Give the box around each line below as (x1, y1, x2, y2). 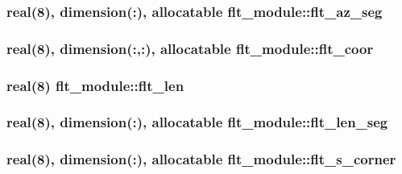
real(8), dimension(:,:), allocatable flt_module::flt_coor (6, 38, 374, 58)
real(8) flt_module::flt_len (6, 75, 184, 95)
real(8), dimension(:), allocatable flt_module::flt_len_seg (6, 112, 388, 132)
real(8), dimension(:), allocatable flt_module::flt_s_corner (6, 149, 396, 169)
